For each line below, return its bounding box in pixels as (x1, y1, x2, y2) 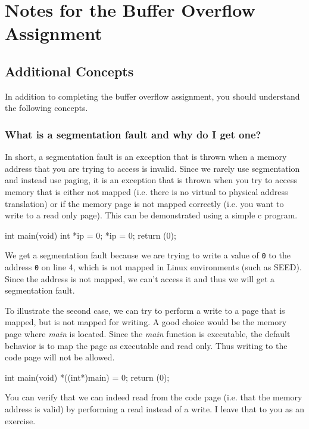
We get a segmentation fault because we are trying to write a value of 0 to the (5, 249, 291, 261)
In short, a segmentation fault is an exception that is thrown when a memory (5, 150, 287, 163)
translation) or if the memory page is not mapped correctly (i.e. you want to (5, 197, 284, 209)
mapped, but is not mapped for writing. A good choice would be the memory (5, 316, 287, 328)
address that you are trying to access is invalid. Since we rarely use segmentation (5, 162, 300, 174)
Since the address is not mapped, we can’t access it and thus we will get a (5, 272, 275, 285)
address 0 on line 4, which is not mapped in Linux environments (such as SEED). (5, 260, 302, 273)
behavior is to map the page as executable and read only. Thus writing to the (5, 339, 288, 351)
